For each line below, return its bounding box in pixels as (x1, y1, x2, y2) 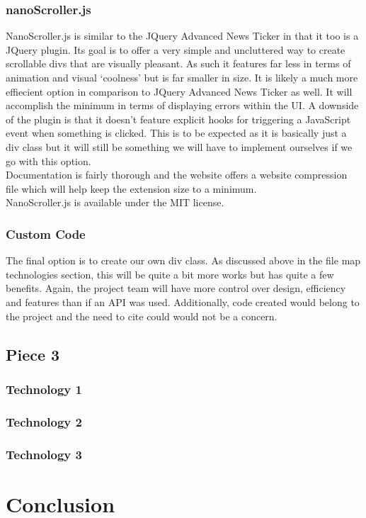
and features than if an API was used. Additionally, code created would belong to (6, 294, 360, 309)
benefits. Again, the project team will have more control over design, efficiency (6, 281, 346, 295)
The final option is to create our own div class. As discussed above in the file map (6, 253, 361, 268)
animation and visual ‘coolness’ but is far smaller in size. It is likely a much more (6, 70, 358, 84)
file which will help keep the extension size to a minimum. (6, 181, 257, 196)
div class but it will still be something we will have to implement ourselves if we (6, 139, 353, 154)
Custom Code (6, 225, 86, 242)
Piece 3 (6, 343, 60, 365)
